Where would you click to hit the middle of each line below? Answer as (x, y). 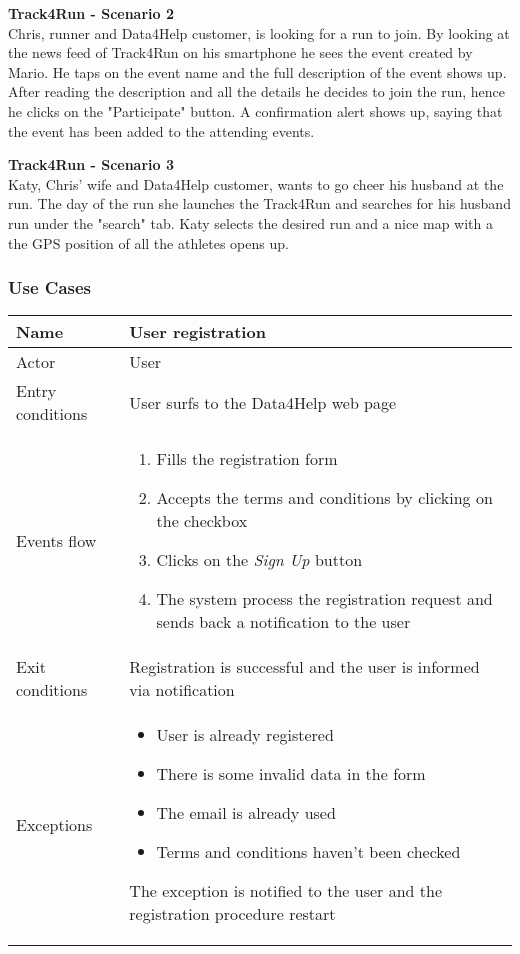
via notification (182, 690)
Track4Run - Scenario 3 (91, 164)
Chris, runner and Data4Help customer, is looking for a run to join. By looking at (259, 32)
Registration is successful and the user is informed (304, 667)
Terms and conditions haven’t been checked (308, 852)
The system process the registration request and (324, 599)
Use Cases (50, 287)
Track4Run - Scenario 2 (91, 13)
